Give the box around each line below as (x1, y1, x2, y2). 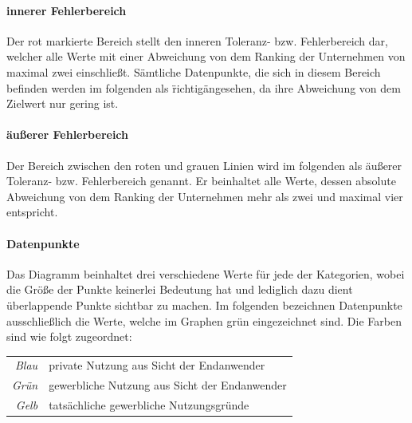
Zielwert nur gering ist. (6, 95, 119, 112)
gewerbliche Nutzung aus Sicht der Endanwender (49, 377, 287, 393)
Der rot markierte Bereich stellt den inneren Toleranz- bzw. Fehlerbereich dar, (6, 32, 388, 49)
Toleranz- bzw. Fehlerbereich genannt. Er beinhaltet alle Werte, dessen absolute (6, 172, 396, 189)
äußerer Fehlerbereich (6, 126, 129, 143)
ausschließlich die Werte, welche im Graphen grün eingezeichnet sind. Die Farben (6, 312, 402, 329)
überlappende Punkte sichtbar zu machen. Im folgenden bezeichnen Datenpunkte (6, 296, 402, 313)
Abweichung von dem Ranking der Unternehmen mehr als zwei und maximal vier (6, 188, 403, 204)
